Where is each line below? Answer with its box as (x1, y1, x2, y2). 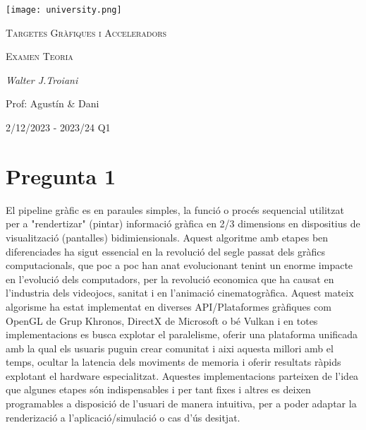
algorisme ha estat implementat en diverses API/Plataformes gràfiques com (6, 299, 331, 313)
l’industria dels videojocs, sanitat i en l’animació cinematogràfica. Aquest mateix (6, 285, 354, 300)
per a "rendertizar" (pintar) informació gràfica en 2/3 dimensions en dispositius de (6, 216, 360, 231)
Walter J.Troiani (6, 72, 78, 87)
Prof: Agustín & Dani (6, 96, 99, 111)
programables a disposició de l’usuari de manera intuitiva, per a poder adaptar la (6, 396, 357, 411)
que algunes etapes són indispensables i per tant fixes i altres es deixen (6, 382, 311, 397)
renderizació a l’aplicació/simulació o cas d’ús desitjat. (6, 410, 240, 424)
